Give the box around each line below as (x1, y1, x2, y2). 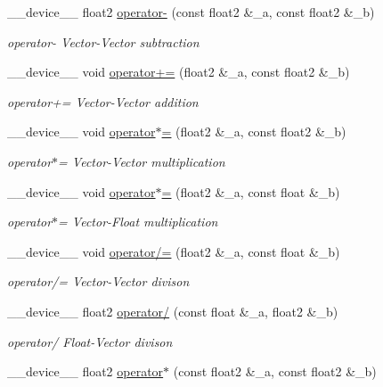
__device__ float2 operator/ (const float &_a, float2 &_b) (7, 301, 338, 320)
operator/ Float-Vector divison (7, 332, 173, 350)
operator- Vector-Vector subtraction (7, 32, 200, 51)
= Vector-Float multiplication (58, 212, 218, 231)
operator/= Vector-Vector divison (7, 272, 190, 291)
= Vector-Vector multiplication (58, 152, 225, 170)
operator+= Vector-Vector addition (7, 92, 199, 111)
